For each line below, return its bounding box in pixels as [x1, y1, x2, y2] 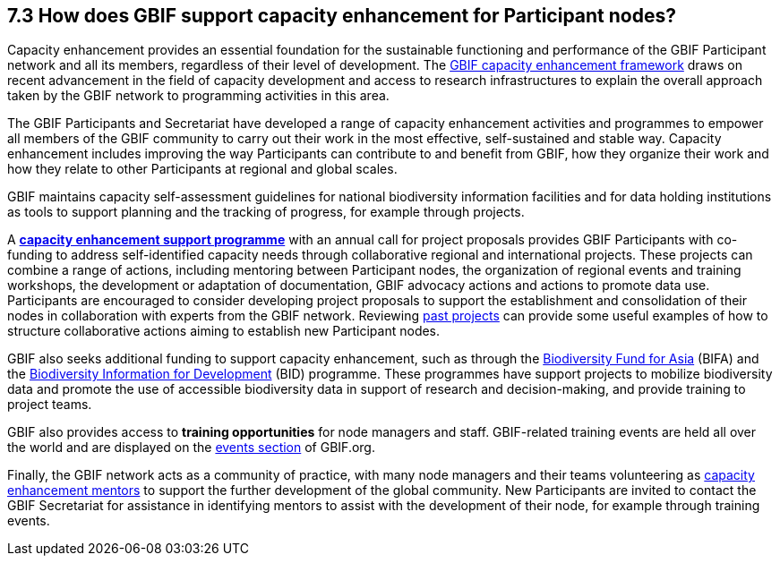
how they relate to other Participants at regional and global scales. [7, 161, 398, 177]
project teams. [7, 397, 92, 413]
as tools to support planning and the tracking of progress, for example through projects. [7, 204, 525, 220]
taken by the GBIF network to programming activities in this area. [7, 88, 390, 104]
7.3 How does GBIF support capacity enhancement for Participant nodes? [7, 4, 676, 27]
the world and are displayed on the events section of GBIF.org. [7, 439, 375, 456]
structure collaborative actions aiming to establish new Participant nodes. [7, 323, 441, 339]
